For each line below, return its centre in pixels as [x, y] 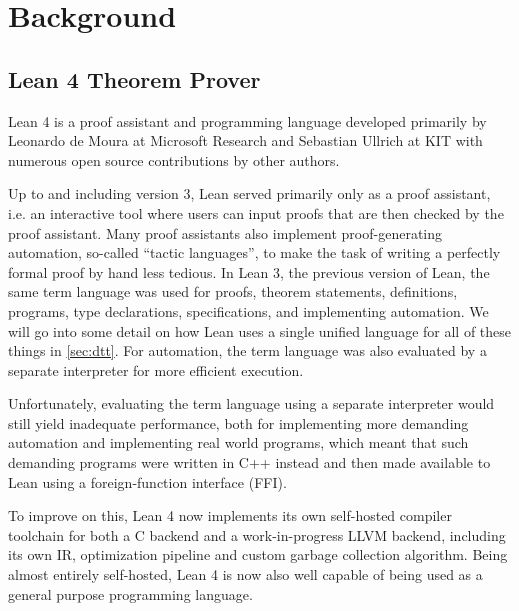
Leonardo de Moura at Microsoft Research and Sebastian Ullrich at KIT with [245, 140]
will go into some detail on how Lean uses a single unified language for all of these [260, 330]
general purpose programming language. [130, 593]
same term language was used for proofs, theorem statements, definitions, [233, 291]
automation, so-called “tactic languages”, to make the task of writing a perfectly [254, 252]
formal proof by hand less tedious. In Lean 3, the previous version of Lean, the [249, 271]
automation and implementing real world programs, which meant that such [238, 442]
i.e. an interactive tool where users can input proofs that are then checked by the [256, 212]
